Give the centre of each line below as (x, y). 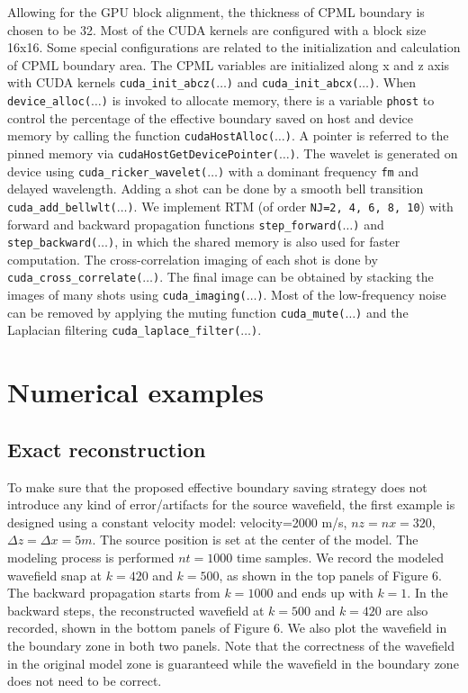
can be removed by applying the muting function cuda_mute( (176, 312)
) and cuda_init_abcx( (292, 82)
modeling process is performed (91, 557)
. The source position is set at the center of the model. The (255, 540)
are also (407, 610)
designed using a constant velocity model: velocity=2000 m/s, (177, 522)
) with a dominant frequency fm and (318, 171)
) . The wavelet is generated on (373, 153)
